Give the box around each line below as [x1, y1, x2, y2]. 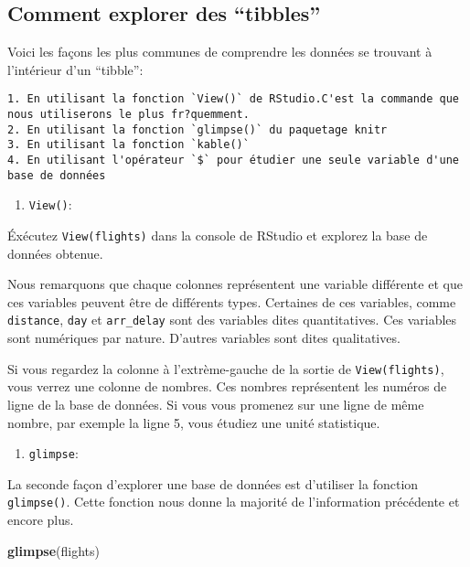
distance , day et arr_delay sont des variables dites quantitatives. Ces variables [7, 310, 457, 329]
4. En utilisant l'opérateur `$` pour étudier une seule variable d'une [7, 154, 459, 167]
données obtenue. [7, 243, 103, 262]
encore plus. [7, 510, 74, 530]
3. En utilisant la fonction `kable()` [7, 138, 250, 152]
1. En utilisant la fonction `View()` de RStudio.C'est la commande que [7, 92, 459, 106]
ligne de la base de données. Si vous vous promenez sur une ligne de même [7, 394, 424, 413]
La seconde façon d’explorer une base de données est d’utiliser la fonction [7, 474, 419, 493]
